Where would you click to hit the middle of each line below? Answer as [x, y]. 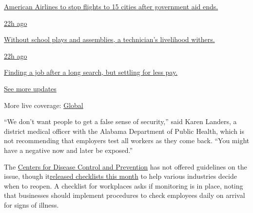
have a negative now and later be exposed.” [68, 150]
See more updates [30, 88]
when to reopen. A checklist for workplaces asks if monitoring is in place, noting [124, 185]
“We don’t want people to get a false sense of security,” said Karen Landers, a [120, 121]
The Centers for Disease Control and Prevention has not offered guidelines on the [126, 166]
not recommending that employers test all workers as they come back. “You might [127, 140]
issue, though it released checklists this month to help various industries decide [120, 176]
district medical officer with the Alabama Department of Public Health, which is [124, 131]
